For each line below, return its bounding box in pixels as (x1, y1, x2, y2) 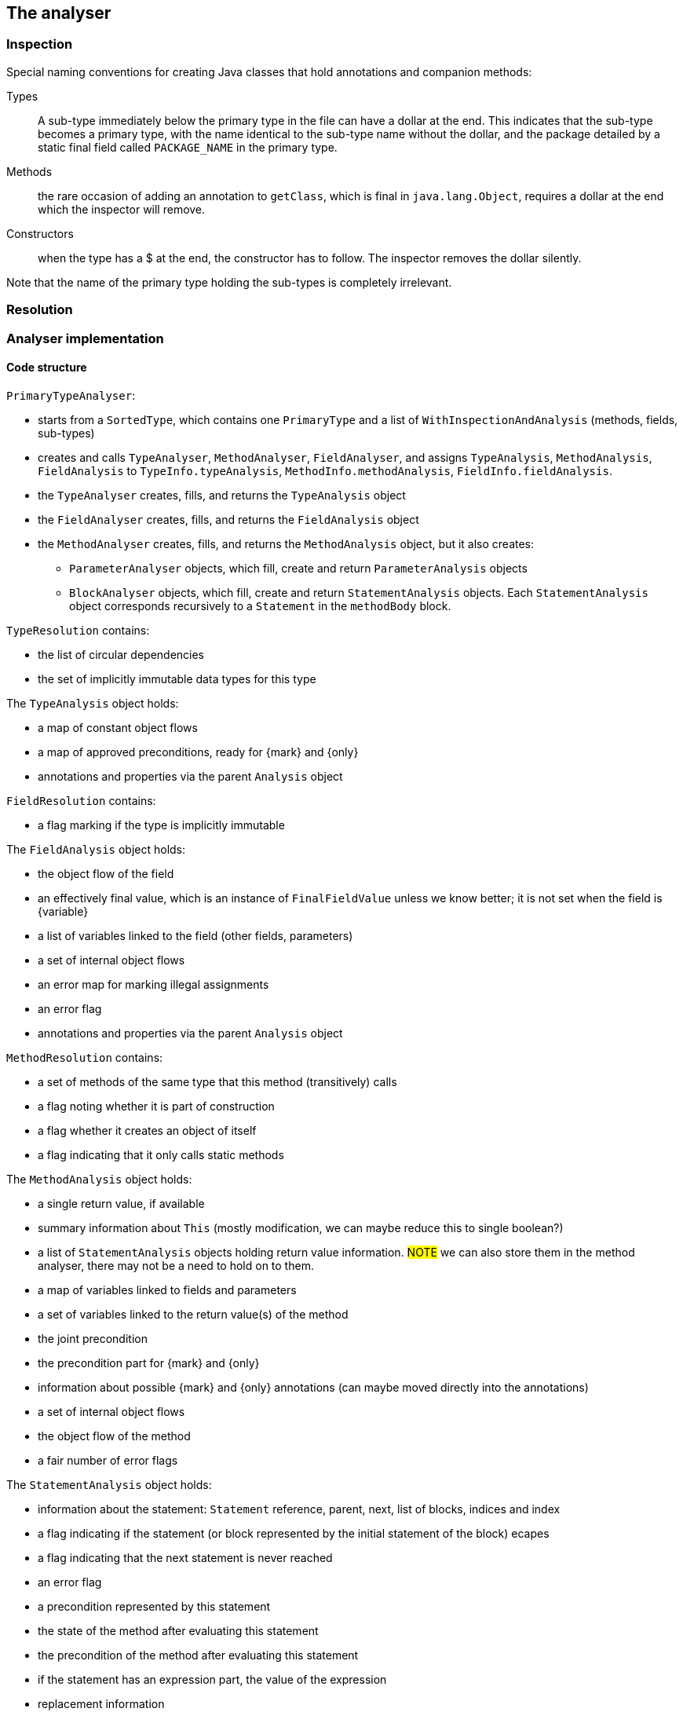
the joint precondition (38, 1331, 148, 1345)
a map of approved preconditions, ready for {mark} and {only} (38, 744, 359, 759)
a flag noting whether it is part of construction (38, 1099, 275, 1113)
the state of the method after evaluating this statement (38, 1623, 319, 1637)
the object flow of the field (38, 866, 174, 880)
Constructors (6, 226, 74, 240)
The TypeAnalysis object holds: (6, 696, 179, 710)
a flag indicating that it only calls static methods (38, 1147, 284, 1161)
